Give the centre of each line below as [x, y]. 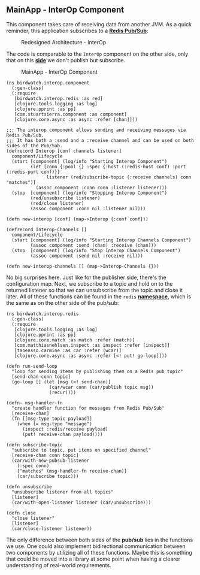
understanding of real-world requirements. [59, 565]
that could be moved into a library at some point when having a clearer [93, 559]
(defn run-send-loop [32, 366]
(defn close [21, 513]
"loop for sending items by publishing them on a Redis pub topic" [98, 371]
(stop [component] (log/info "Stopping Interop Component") [90, 193]
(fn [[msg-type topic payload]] [52, 419]
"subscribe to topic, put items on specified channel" [81, 450]
